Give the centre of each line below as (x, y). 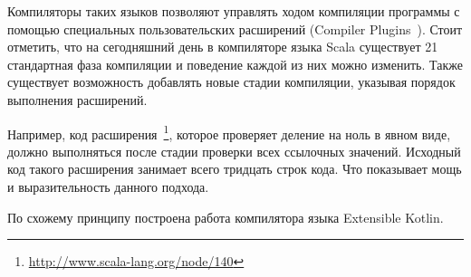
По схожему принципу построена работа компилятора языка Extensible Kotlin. (226, 217)
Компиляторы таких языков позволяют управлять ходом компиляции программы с (234, 11)
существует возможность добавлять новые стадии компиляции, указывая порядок (231, 82)
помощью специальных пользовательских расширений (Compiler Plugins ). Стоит (235, 29)
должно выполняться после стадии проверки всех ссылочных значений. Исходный (234, 151)
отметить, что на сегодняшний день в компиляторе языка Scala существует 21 (223, 47)
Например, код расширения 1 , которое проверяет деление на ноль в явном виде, (229, 132)
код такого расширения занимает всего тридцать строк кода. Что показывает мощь (235, 169)
